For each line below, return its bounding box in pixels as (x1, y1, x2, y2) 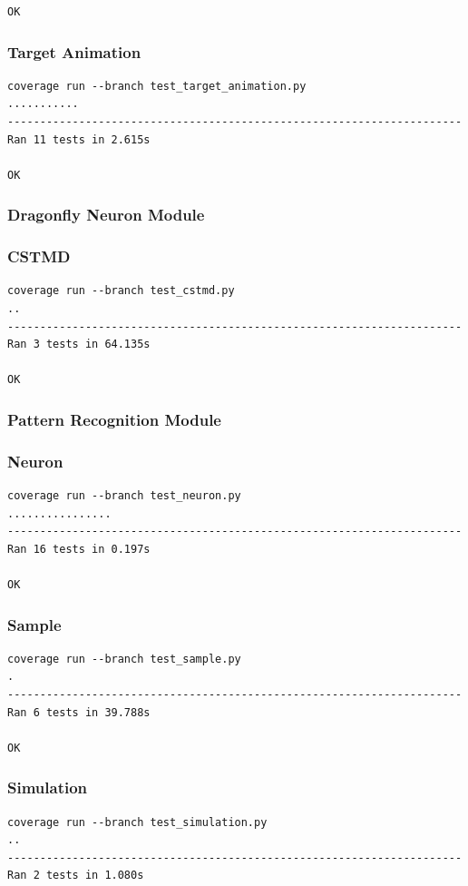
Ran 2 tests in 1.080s (7, 869, 144, 882)
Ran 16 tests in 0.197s (7, 542, 151, 556)
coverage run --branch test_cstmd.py (7, 284, 235, 298)
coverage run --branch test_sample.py (7, 652, 241, 665)
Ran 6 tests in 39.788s (7, 705, 151, 719)
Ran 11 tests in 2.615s (7, 133, 151, 146)
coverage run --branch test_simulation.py (7, 815, 268, 829)
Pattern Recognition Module (7, 408, 221, 430)
